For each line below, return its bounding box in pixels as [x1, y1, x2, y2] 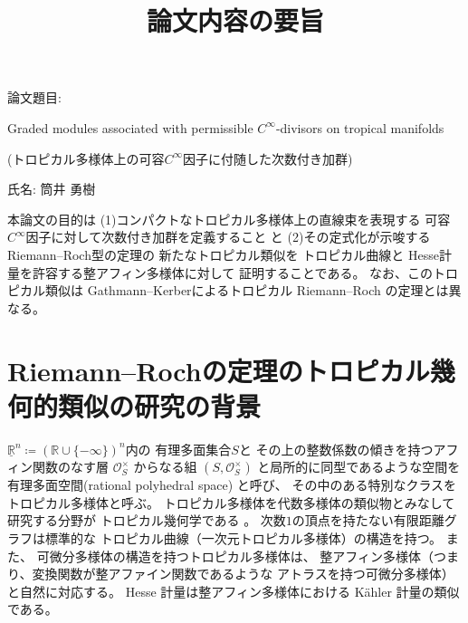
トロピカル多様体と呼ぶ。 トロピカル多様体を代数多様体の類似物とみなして [7, 493, 455, 512]
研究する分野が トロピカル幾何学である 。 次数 [7, 511, 286, 530]
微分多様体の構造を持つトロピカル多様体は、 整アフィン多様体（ [49, 546, 435, 565]
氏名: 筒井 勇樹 [7, 179, 96, 198]
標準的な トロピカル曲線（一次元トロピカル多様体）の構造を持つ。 [44, 529, 443, 547]
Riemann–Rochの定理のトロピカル [7, 351, 430, 388]
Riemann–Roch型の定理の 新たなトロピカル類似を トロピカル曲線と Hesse [7, 244, 439, 264]
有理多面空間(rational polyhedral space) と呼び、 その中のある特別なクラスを [7, 475, 457, 494]
